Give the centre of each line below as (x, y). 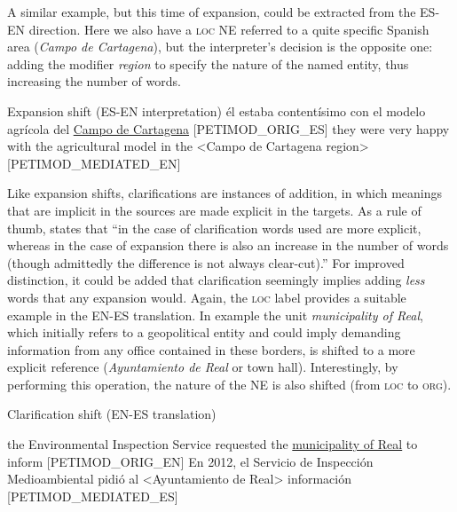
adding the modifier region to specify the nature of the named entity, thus (208, 63)
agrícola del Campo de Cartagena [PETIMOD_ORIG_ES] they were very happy (228, 128)
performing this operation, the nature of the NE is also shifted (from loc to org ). (229, 384)
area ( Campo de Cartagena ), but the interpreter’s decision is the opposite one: (220, 47)
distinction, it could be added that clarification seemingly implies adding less (216, 280)
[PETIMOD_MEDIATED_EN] (94, 163)
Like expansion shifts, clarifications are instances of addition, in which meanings (225, 193)
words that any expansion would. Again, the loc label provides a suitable (207, 297)
